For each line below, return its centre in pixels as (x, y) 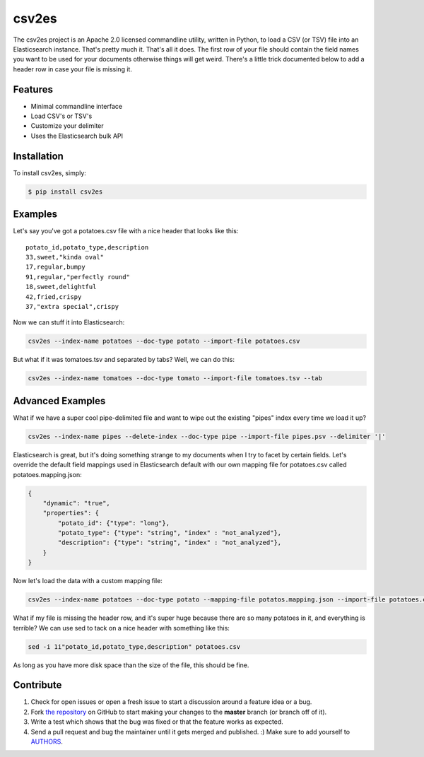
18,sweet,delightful (61, 287)
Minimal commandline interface (77, 106)
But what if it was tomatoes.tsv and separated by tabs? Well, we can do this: (124, 360)
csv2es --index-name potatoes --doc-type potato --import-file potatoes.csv (164, 341)
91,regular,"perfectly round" (78, 277)
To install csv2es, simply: (49, 172)
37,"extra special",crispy (72, 306)
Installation (38, 156)
